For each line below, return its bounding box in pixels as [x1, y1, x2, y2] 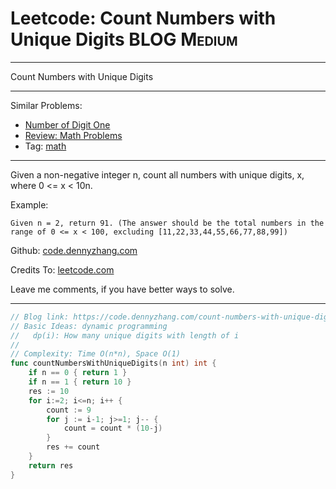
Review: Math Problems [24, 129, 123, 141]
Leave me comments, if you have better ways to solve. [10, 283, 235, 295]
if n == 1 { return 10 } [28, 377, 132, 387]
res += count [46, 442, 101, 452]
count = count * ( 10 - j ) [63, 423, 163, 434]
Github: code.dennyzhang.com [10, 244, 138, 256]
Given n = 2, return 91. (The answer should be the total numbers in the [10, 218, 325, 228]
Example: [10, 198, 49, 211]
